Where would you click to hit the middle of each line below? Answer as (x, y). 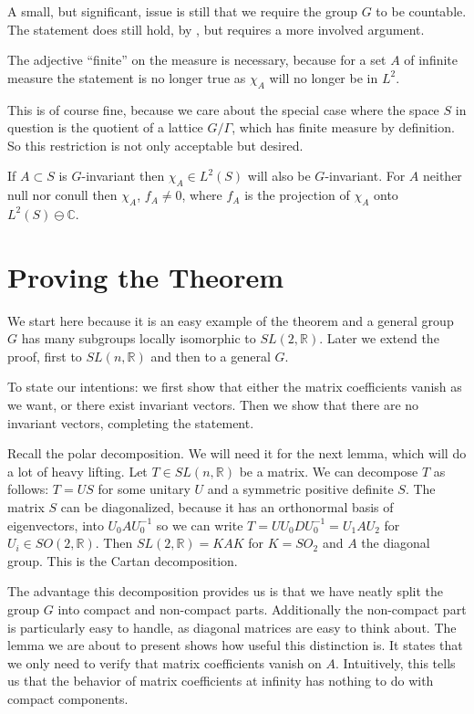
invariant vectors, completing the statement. (131, 422)
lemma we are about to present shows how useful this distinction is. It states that (235, 645)
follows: (28, 489)
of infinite (431, 60)
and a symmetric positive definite (300, 489)
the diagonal (396, 543)
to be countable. (421, 11)
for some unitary (144, 489)
